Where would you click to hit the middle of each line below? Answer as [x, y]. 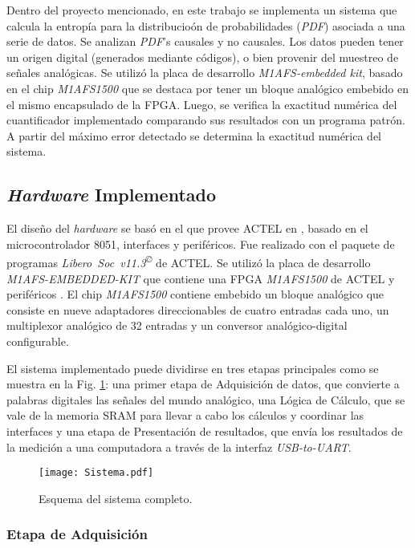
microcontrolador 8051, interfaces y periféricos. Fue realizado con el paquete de [201, 244]
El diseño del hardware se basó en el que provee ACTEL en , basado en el [187, 228]
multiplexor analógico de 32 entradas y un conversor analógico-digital [177, 325]
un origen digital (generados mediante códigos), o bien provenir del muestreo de [203, 57]
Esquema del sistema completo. [116, 498]
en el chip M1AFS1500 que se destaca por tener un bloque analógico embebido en [208, 88]
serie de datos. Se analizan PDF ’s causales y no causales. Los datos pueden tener [205, 41]
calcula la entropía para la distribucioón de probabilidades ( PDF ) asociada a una [206, 25]
